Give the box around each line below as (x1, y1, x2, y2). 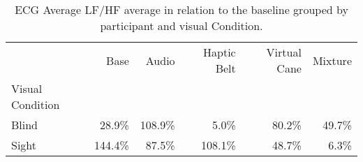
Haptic (203, 44, 236, 60)
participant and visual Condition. (100, 17, 263, 34)
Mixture (312, 52, 352, 68)
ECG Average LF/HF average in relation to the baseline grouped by (15, 1, 348, 17)
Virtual (266, 44, 302, 60)
